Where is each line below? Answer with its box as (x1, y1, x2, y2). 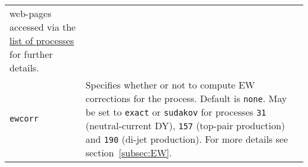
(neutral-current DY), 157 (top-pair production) (85, 119, 285, 132)
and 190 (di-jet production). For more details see (85, 132, 288, 146)
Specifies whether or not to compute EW (85, 78, 255, 91)
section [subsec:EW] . (85, 146, 172, 159)
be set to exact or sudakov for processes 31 (85, 105, 267, 119)
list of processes (9, 34, 74, 47)
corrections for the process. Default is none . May (85, 91, 287, 105)
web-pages (9, 6, 52, 20)
